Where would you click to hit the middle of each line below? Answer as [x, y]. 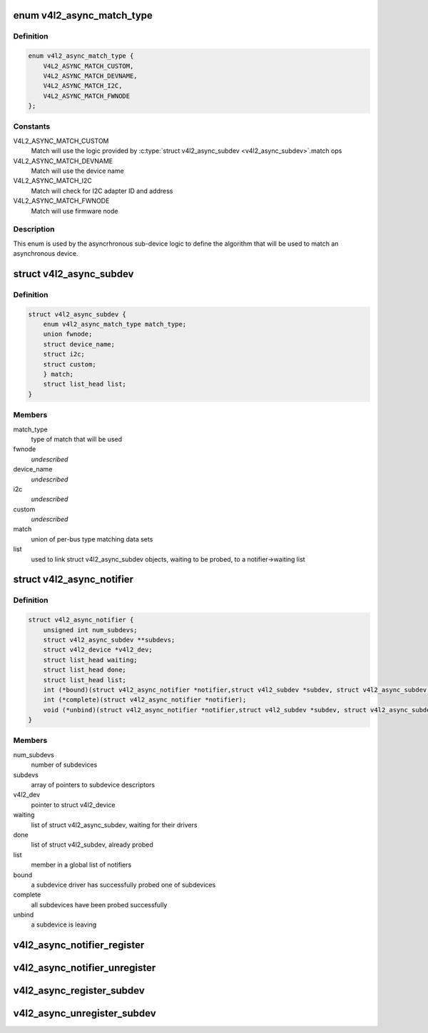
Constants [32, 126]
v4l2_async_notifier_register [79, 945]
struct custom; [70, 364]
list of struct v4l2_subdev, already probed [92, 845]
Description [34, 229]
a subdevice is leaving [64, 924]
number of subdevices [64, 765]
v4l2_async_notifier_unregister [85, 968]
